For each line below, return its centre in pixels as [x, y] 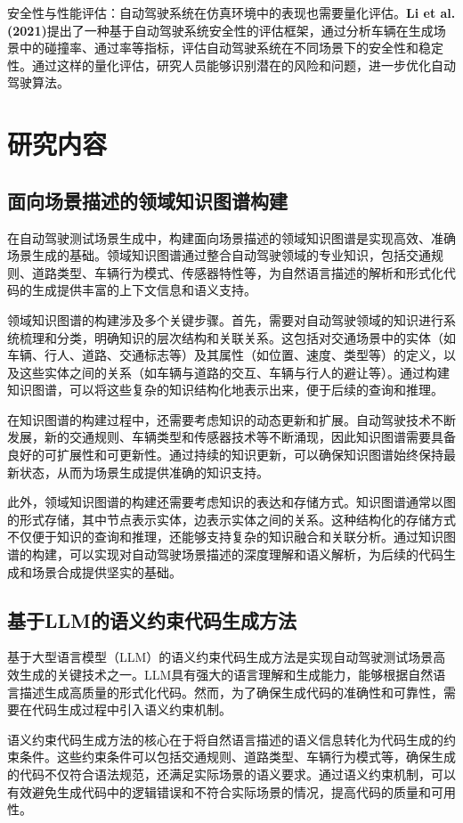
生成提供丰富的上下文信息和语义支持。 [144, 290]
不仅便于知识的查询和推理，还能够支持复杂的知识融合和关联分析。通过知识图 [231, 537]
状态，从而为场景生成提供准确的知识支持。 [144, 472]
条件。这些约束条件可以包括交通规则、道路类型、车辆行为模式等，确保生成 [237, 757]
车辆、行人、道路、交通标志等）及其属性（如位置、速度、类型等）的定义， [225, 355]
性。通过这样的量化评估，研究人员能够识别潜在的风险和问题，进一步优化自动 [231, 65]
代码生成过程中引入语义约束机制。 [131, 709]
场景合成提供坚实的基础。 [106, 571]
